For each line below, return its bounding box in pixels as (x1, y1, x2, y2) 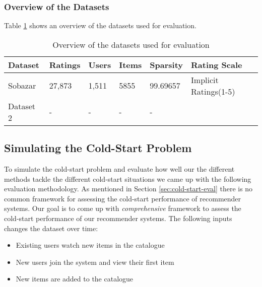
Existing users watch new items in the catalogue (16, 240, 165, 250)
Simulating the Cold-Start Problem (4, 140, 192, 156)
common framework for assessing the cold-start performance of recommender (4, 193, 241, 203)
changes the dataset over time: (4, 223, 98, 233)
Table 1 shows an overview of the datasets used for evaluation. (4, 20, 196, 31)
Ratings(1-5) (191, 85, 235, 97)
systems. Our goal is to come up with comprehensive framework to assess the (4, 203, 241, 213)
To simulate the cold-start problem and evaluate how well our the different (4, 164, 235, 174)
